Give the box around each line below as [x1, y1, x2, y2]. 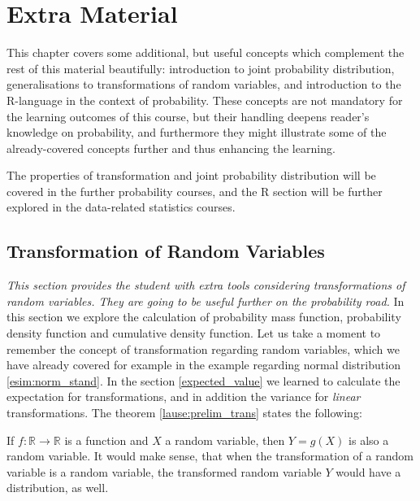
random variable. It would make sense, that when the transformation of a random [6, 447, 414, 464]
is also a [349, 431, 389, 448]
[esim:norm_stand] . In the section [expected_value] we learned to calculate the [6, 372, 401, 389]
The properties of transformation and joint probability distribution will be [6, 167, 376, 184]
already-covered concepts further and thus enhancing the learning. [6, 139, 336, 156]
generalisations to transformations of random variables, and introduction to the [6, 76, 401, 93]
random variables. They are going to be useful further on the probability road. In [6, 292, 405, 309]
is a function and [64, 431, 149, 448]
